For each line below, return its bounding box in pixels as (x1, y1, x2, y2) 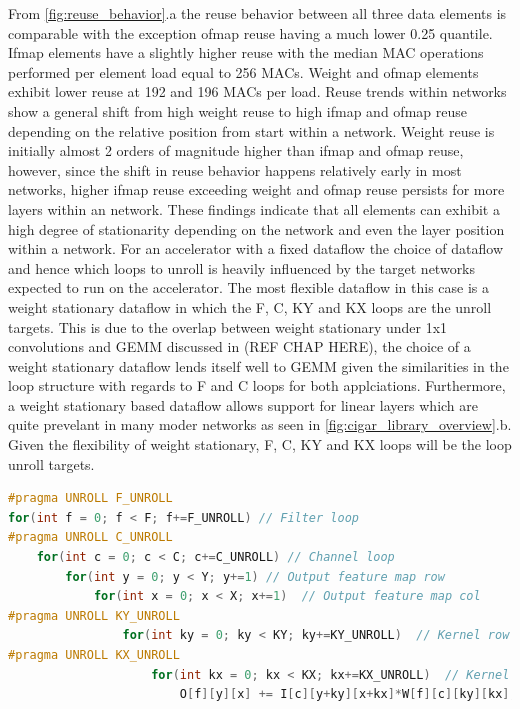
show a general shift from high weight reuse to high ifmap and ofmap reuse (8, 100, 467, 121)
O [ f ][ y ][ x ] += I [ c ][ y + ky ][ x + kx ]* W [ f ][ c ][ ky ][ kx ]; (179, 687, 517, 702)
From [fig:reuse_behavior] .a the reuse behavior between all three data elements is (8, 3, 507, 23)
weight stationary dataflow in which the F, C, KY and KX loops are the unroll (8, 296, 492, 317)
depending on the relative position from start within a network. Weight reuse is (8, 120, 495, 141)
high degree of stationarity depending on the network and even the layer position (8, 218, 505, 239)
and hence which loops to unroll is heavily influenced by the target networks (8, 257, 476, 278)
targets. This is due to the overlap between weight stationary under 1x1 (8, 316, 448, 337)
